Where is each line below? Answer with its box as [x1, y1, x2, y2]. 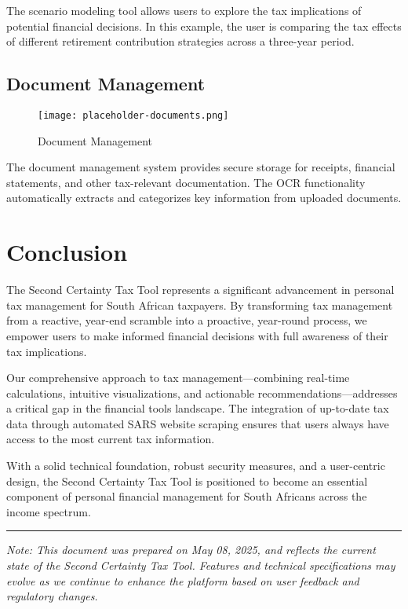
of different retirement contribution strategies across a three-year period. [6, 33, 355, 50]
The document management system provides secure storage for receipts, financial [6, 159, 395, 175]
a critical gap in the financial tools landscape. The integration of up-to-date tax [6, 400, 389, 416]
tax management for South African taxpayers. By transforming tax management [6, 296, 393, 313]
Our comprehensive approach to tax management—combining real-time [6, 369, 350, 386]
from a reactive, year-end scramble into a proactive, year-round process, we [6, 312, 367, 328]
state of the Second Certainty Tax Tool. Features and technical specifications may [6, 557, 395, 574]
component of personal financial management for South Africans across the [6, 488, 367, 504]
